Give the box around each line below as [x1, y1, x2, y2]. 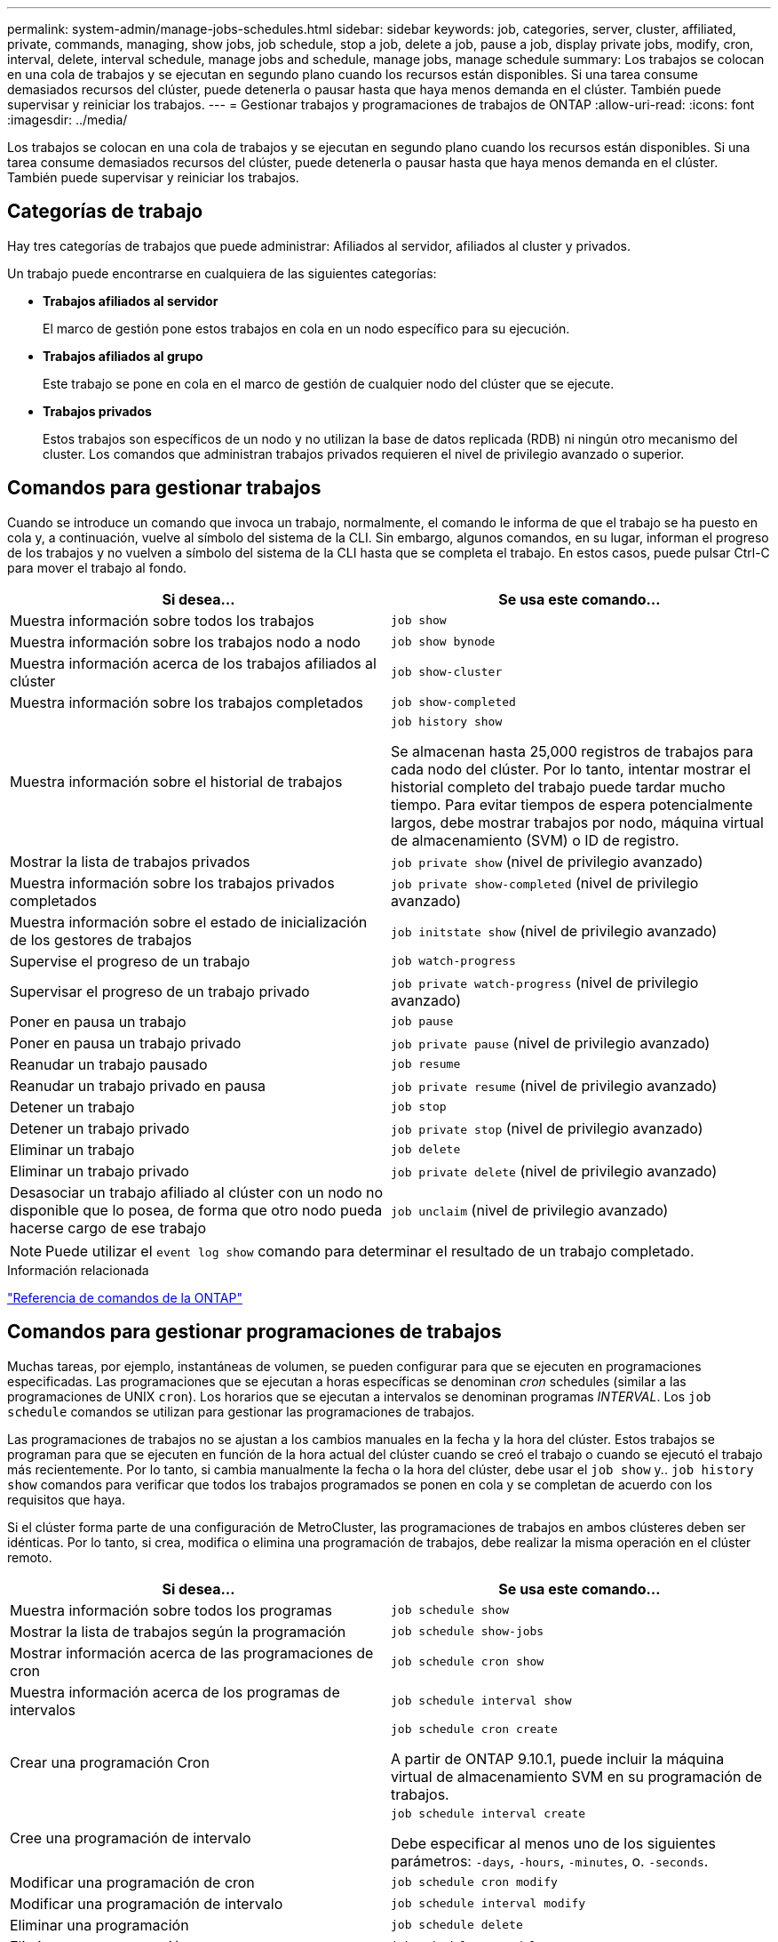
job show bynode [391, 635, 496, 649]
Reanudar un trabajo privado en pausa [10, 1076, 266, 1095]
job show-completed [391, 695, 516, 710]
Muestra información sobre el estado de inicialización [10, 912, 368, 931]
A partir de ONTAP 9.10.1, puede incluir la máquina [391, 1749, 725, 1768]
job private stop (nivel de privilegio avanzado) [391, 1119, 703, 1137]
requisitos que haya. [7, 1491, 125, 1507]
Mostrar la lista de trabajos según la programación [10, 1622, 346, 1641]
